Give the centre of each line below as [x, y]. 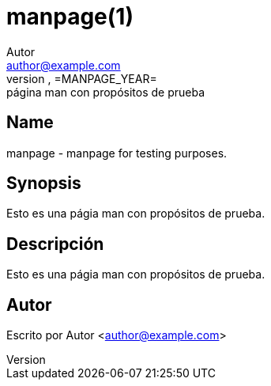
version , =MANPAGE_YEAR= [82, 78]
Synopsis [44, 184]
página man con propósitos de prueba [105, 92]
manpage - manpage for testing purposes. [117, 153]
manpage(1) [70, 17]
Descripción [55, 244]
